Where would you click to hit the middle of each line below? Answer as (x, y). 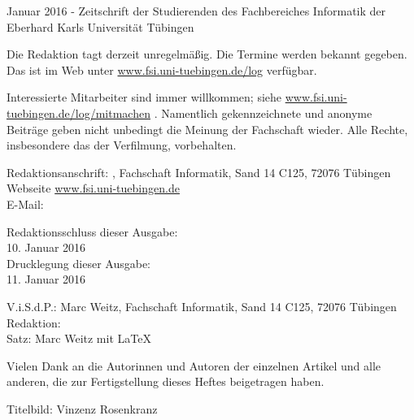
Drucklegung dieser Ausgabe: (78, 263)
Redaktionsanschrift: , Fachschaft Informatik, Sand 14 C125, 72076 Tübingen (199, 172)
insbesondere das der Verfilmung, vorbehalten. (122, 145)
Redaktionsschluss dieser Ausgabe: (92, 231)
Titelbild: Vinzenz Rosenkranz (82, 408)
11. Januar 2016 (46, 279)
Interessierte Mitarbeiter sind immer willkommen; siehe (144, 97)
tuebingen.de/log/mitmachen (78, 113)
